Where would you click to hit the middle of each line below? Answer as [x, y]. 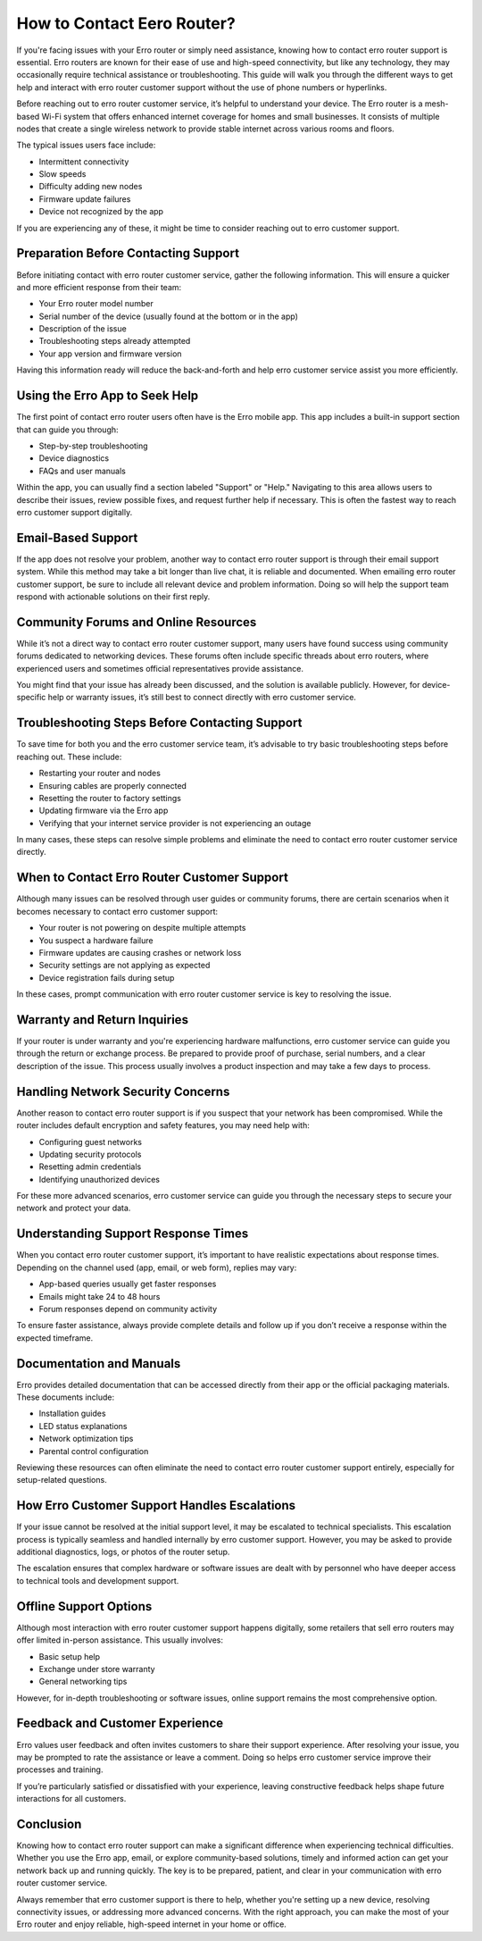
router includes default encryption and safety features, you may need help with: [163, 1125]
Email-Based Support [77, 537]
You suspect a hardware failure [96, 940]
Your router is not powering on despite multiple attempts [142, 928]
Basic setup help [70, 1656]
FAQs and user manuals [83, 471]
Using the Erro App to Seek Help [108, 396]
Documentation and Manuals [99, 1364]
